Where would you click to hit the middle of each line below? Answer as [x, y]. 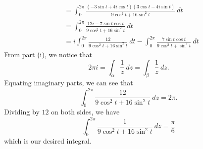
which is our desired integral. [48, 141]
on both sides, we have [85, 112]
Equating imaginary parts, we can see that [69, 83]
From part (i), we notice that [48, 55]
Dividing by [22, 112]
